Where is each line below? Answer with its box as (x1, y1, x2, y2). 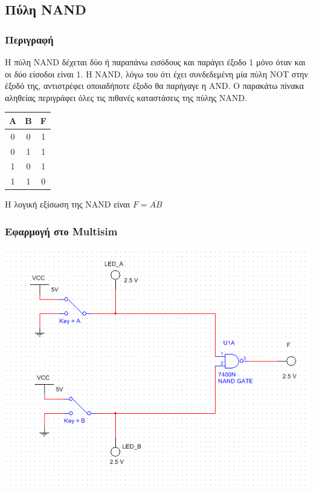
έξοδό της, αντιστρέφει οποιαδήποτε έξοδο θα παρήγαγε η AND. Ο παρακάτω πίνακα (5, 79, 304, 92)
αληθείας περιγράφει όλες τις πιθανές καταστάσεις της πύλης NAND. (5, 91, 248, 103)
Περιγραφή (5, 31, 54, 47)
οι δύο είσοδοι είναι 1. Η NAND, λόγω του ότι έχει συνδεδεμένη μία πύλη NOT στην (5, 67, 308, 80)
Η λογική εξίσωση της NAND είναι (5, 198, 130, 211)
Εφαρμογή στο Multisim (5, 223, 118, 238)
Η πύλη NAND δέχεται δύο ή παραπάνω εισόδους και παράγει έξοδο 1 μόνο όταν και (5, 56, 306, 68)
